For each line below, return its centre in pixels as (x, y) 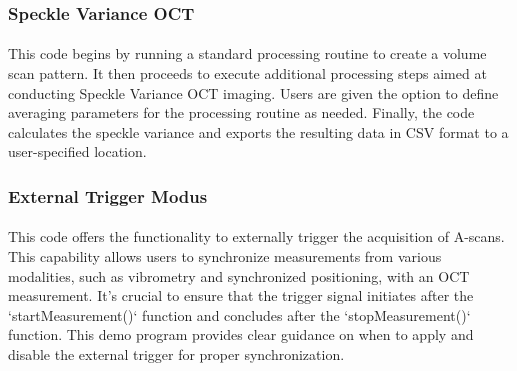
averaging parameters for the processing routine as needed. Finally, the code (241, 112)
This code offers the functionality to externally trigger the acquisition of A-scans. (256, 236)
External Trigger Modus (108, 195)
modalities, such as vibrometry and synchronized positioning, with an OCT (239, 275)
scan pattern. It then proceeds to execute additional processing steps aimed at (247, 73)
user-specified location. (77, 151)
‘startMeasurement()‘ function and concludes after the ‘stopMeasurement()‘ (239, 314)
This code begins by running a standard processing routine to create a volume (247, 53)
